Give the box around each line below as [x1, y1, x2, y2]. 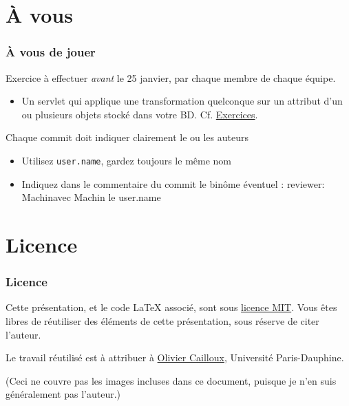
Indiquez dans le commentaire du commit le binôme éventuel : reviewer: [21, 176, 325, 191]
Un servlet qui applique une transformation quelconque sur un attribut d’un [21, 94, 343, 108]
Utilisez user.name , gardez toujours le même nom [21, 153, 231, 167]
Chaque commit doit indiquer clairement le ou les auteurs [6, 130, 248, 145]
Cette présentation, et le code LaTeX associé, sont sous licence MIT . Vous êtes [6, 300, 337, 314]
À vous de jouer [6, 43, 96, 61]
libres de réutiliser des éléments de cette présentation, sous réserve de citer [6, 314, 319, 328]
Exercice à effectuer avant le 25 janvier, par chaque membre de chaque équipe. [6, 70, 336, 85]
